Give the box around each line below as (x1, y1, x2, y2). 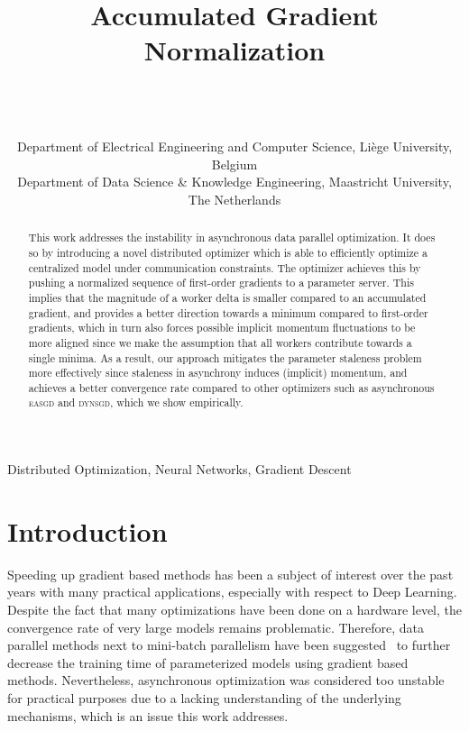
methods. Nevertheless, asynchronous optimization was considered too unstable (7, 671, 445, 690)
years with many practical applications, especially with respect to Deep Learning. (7, 582, 457, 601)
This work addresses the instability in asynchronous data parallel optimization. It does (28, 230, 436, 245)
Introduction (7, 512, 168, 549)
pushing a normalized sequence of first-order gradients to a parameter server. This (28, 275, 414, 290)
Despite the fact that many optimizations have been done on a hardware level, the (7, 600, 463, 619)
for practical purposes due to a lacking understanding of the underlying (7, 689, 401, 708)
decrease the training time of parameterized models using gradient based (7, 653, 409, 672)
